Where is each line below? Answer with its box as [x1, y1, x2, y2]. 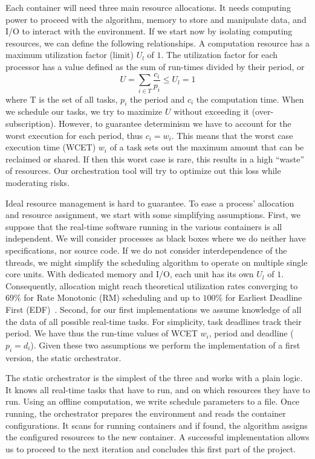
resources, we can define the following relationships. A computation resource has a [5, 36, 310, 49]
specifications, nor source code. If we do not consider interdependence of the [5, 244, 287, 257]
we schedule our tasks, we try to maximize [5, 105, 163, 118]
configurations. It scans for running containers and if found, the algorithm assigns [5, 419, 308, 431]
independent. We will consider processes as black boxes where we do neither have [5, 232, 306, 245]
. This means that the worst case [171, 129, 293, 141]
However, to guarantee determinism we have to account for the [59, 117, 291, 130]
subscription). [5, 117, 56, 130]
